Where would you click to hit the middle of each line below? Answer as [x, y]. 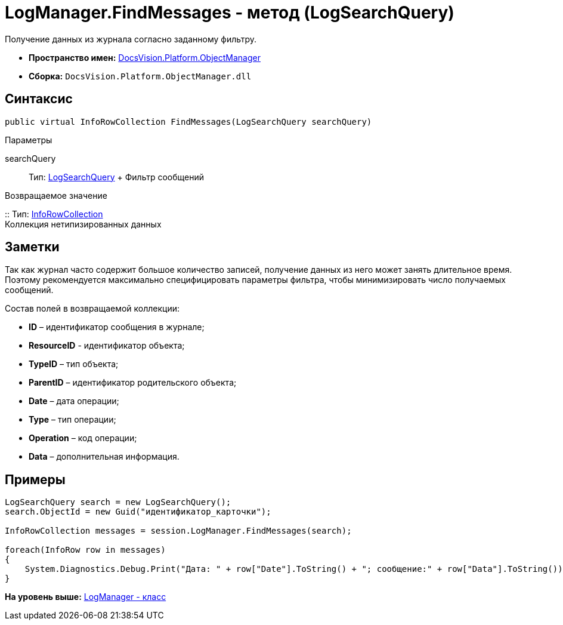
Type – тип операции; [72, 420]
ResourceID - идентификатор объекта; [107, 346]
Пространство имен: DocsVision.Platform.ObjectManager [145, 57]
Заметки [32, 247]
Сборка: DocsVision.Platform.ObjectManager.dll [140, 76]
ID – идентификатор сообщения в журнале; [117, 327]
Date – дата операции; [74, 401]
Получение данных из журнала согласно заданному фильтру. [131, 39]
